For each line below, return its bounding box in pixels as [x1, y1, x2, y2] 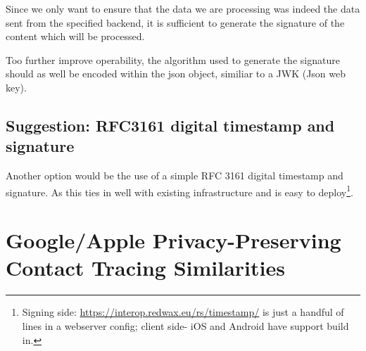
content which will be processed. [6, 29, 145, 44]
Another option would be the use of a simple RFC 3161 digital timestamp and [6, 168, 343, 183]
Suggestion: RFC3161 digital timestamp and [6, 114, 335, 136]
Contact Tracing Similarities [6, 253, 285, 282]
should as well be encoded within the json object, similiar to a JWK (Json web [6, 66, 346, 81]
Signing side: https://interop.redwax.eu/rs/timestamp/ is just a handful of [22, 305, 344, 319]
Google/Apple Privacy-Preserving [6, 226, 341, 255]
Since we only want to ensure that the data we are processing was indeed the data [6, 1, 360, 15]
